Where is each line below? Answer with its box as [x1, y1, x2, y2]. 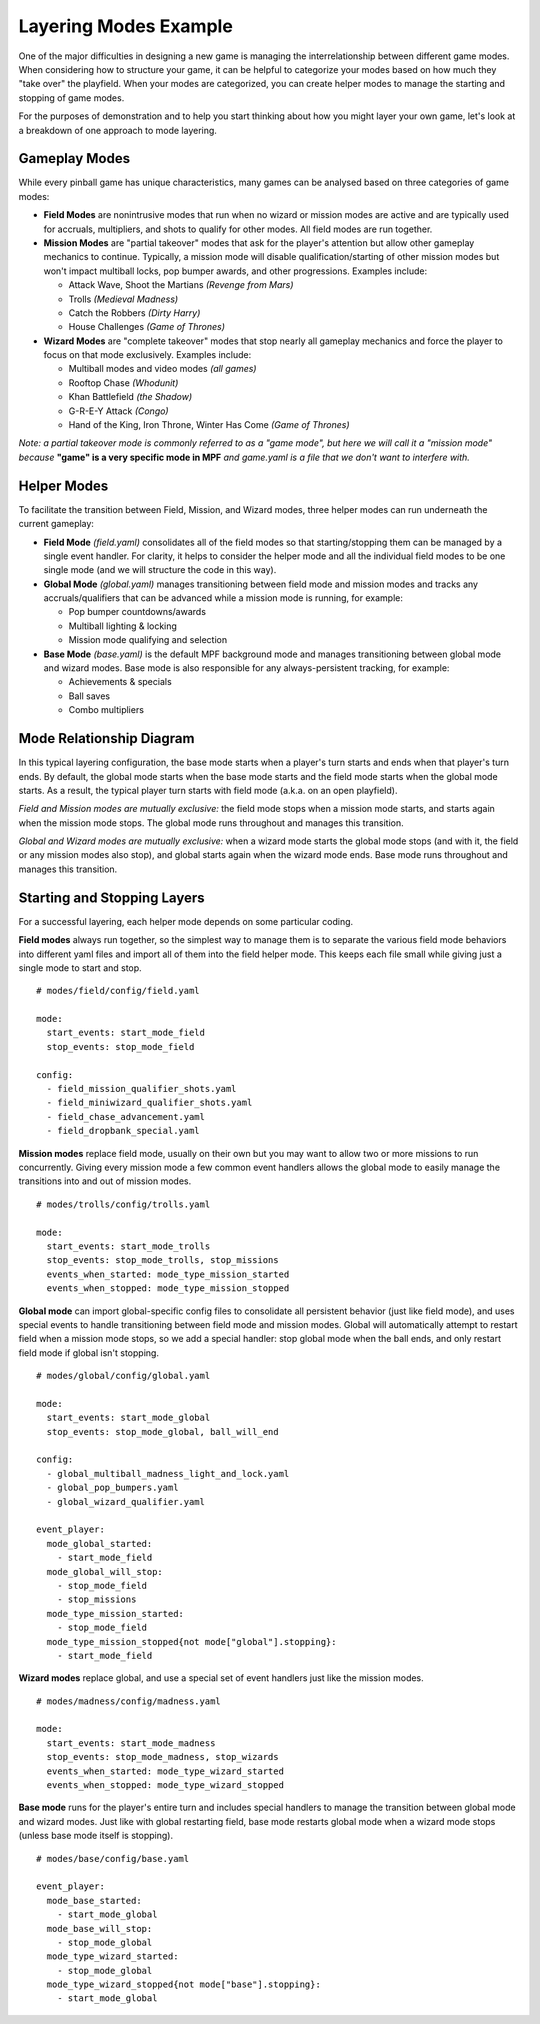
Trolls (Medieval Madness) [68, 293, 179, 305]
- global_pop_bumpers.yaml [46, 1482, 179, 1494]
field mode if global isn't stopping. [18, 1346, 160, 1359]
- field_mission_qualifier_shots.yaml [46, 1083, 237, 1095]
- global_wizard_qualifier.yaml [46, 1496, 205, 1507]
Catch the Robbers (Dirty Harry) [68, 306, 201, 319]
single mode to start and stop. [18, 961, 142, 974]
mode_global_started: [46, 1538, 153, 1549]
